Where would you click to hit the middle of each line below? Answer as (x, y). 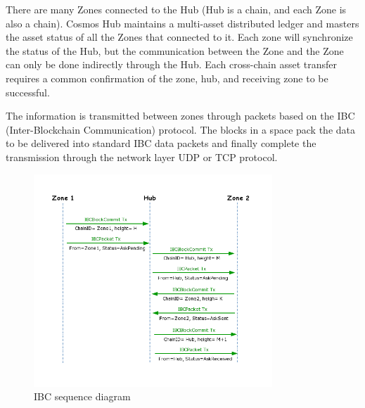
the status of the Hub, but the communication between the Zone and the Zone (175, 50)
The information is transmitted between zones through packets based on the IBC (180, 116)
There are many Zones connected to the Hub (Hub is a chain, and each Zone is (176, 9)
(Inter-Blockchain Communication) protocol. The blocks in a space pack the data (181, 129)
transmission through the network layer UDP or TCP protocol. (142, 157)
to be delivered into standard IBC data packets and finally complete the (161, 143)
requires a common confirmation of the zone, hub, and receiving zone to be (167, 78)
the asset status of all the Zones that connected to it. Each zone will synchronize (179, 37)
